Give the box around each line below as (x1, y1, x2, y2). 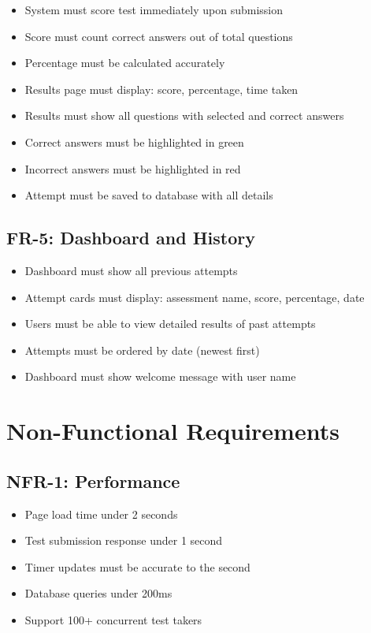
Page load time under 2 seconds (24, 505, 178, 522)
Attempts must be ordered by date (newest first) (24, 341, 260, 358)
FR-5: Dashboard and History (6, 225, 255, 250)
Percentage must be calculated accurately (24, 54, 225, 71)
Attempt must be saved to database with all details (24, 187, 273, 203)
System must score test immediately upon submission (24, 2, 284, 17)
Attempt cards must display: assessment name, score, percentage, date (24, 289, 365, 305)
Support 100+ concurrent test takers (24, 611, 202, 627)
